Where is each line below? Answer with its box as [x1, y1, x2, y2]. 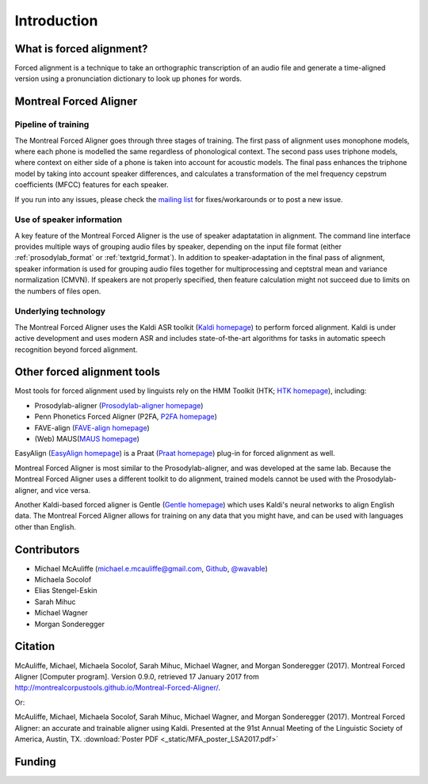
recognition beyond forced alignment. [14, 345, 138, 354]
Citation [14, 640, 55, 653]
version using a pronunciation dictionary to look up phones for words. [14, 74, 242, 83]
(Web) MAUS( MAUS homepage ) [34, 434, 140, 444]
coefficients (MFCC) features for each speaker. [14, 180, 170, 189]
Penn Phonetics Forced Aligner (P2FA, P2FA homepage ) [34, 412, 217, 422]
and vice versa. [40, 485, 91, 495]
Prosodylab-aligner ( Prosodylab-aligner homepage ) [34, 400, 204, 410]
